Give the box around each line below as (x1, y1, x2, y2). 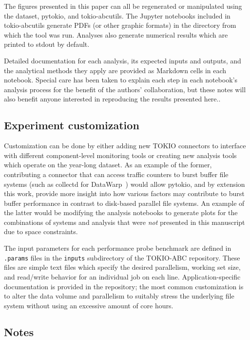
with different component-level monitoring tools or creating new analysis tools (4, 150, 237, 160)
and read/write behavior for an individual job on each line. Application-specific (4, 271, 241, 281)
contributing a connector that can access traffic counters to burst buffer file (4, 169, 229, 179)
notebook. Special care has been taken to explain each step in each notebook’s (4, 75, 237, 85)
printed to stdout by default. (4, 39, 90, 49)
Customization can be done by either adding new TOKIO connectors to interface (4, 140, 246, 151)
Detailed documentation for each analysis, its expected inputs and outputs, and (4, 55, 241, 65)
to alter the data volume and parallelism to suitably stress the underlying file (4, 291, 234, 301)
